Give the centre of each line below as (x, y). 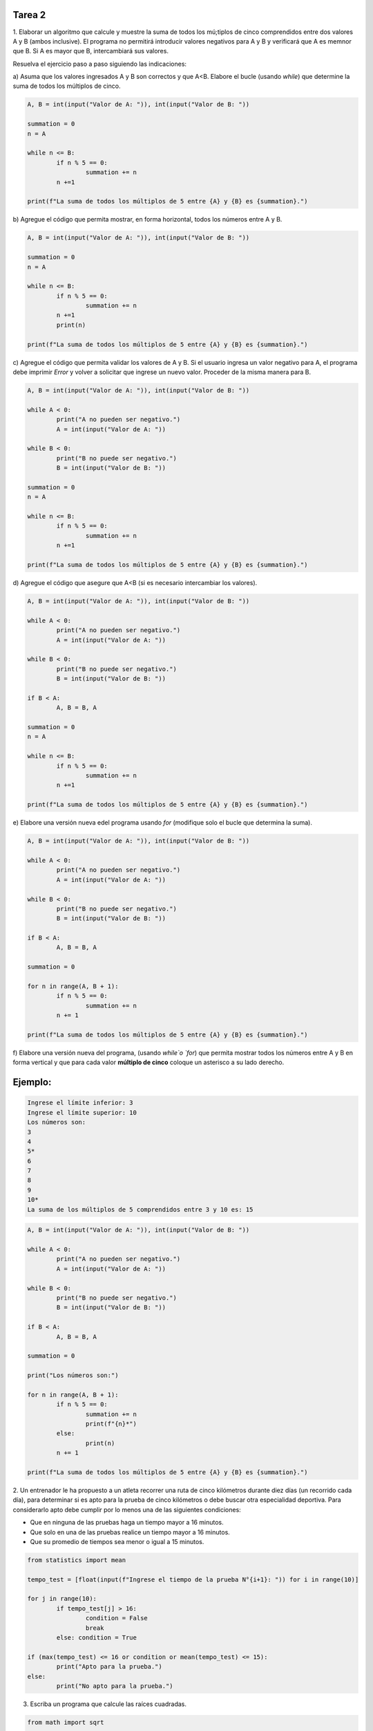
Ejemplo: (32, 1083)
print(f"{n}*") (111, 1424)
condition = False (116, 1618)
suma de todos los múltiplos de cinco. (67, 86)
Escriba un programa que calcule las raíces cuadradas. (108, 1704)
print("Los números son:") (73, 1375)
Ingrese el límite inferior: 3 (80, 1103)
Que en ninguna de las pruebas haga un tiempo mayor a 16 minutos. (127, 1523)
